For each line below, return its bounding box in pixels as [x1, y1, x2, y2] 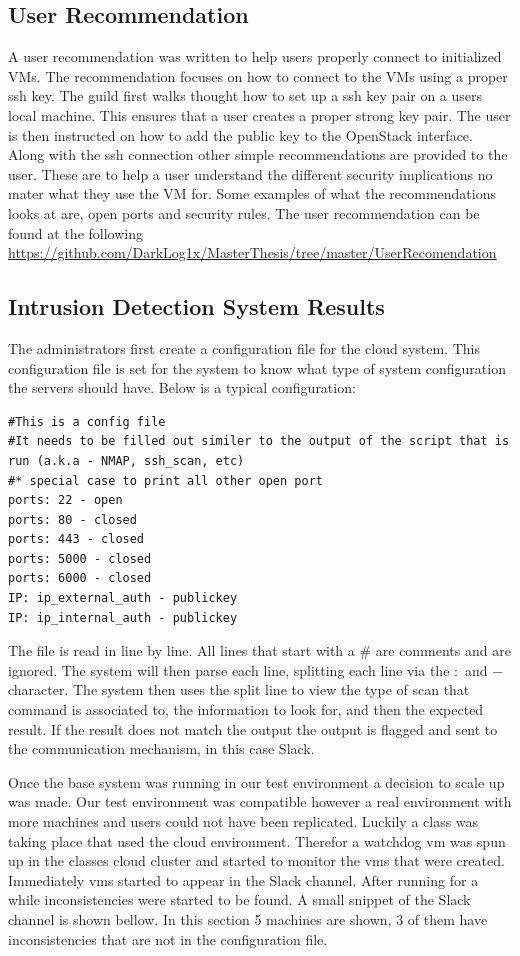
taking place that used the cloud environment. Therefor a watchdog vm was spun [8, 830, 506, 851]
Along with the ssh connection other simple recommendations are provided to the [8, 144, 508, 165]
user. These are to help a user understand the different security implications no [8, 163, 493, 184]
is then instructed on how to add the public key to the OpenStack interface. [8, 124, 473, 145]
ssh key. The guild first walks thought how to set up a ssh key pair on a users [8, 85, 483, 106]
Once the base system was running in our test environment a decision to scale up [8, 771, 505, 792]
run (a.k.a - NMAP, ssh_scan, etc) [8, 453, 245, 468]
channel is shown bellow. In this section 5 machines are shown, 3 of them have [8, 908, 488, 929]
